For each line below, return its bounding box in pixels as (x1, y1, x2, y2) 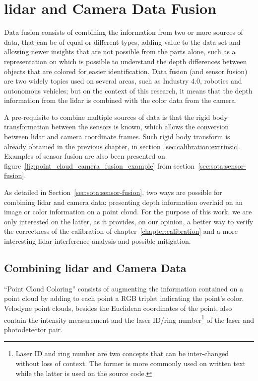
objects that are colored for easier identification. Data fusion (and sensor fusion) (4, 66, 248, 76)
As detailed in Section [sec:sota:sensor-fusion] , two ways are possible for (4, 187, 222, 197)
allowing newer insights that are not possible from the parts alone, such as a (4, 46, 236, 57)
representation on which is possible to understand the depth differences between (4, 56, 247, 66)
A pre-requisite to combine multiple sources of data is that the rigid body (4, 111, 228, 122)
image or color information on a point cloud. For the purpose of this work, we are (4, 206, 252, 217)
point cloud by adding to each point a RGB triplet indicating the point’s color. (4, 293, 244, 303)
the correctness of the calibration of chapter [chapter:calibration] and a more (4, 226, 238, 236)
